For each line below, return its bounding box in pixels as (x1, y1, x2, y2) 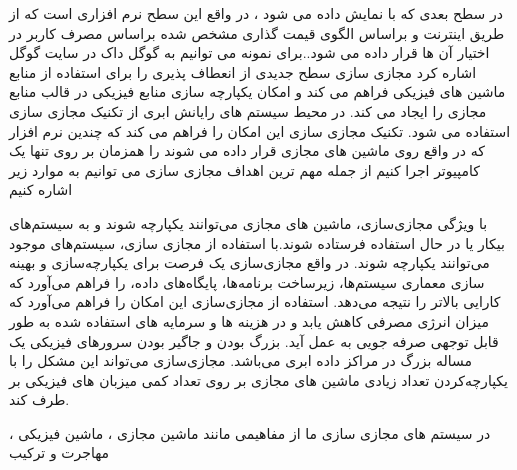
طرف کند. (9, 389, 70, 410)
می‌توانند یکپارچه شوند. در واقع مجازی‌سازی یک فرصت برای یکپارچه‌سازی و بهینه (9, 252, 490, 273)
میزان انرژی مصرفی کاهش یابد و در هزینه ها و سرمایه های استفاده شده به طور (9, 310, 489, 331)
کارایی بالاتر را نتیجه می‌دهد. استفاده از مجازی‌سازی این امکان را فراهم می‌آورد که (9, 291, 501, 312)
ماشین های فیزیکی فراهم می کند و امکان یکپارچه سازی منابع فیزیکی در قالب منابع (9, 81, 506, 102)
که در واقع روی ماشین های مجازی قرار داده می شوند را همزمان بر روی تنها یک (9, 140, 485, 161)
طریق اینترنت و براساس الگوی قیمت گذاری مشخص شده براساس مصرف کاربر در (9, 22, 505, 43)
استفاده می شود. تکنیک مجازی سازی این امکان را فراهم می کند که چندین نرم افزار (9, 120, 511, 141)
